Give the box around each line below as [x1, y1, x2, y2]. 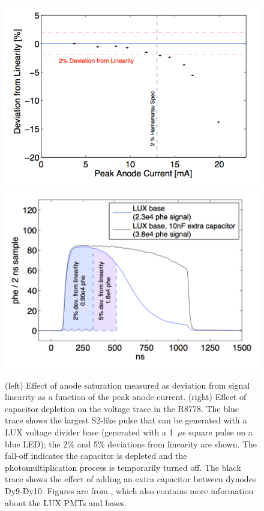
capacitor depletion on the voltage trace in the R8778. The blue [5, 402, 239, 414]
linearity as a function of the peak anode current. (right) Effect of [5, 390, 247, 403]
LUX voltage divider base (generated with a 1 [5, 426, 173, 438]
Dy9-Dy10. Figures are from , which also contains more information [5, 485, 254, 497]
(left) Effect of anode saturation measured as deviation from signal [5, 378, 250, 391]
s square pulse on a [182, 426, 253, 438]
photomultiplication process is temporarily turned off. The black [5, 461, 241, 473]
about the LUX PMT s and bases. [5, 496, 127, 509]
